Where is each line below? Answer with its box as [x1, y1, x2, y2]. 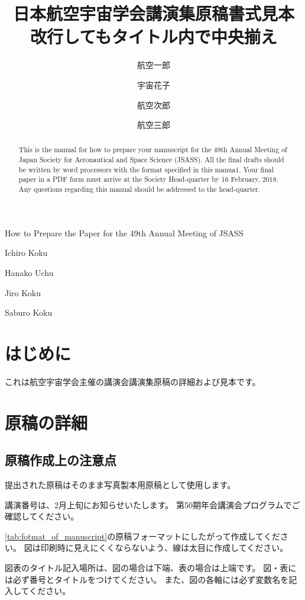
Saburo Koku [5, 306, 53, 319]
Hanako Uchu [5, 266, 54, 278]
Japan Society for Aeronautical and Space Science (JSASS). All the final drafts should [18, 155, 284, 165]
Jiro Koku [5, 286, 41, 299]
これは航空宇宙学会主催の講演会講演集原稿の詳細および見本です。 [5, 375, 261, 387]
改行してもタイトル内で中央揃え [30, 24, 277, 49]
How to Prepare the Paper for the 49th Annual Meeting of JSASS [5, 226, 244, 239]
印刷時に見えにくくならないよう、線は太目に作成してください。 [40, 541, 288, 554]
